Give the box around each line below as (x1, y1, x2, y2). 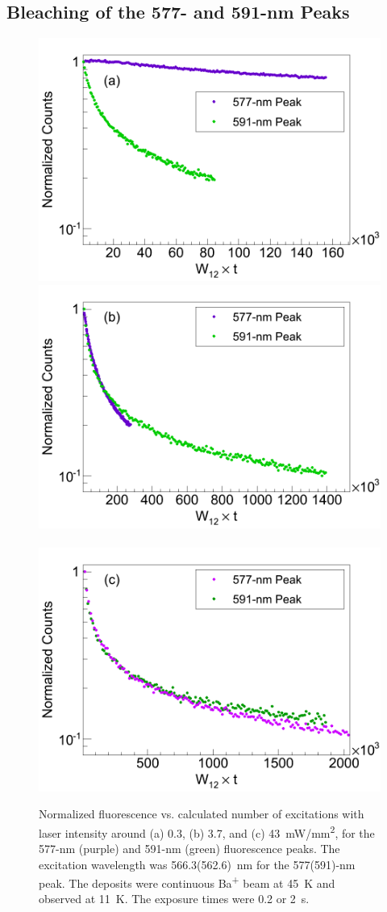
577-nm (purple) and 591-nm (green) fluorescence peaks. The (39, 839, 340, 856)
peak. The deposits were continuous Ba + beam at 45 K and (39, 872, 335, 891)
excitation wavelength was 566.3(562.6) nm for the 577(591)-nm (39, 855, 356, 872)
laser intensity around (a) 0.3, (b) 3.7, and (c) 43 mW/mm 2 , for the (39, 822, 375, 841)
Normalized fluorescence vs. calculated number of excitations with (39, 805, 364, 822)
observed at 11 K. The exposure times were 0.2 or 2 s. (39, 890, 310, 907)
